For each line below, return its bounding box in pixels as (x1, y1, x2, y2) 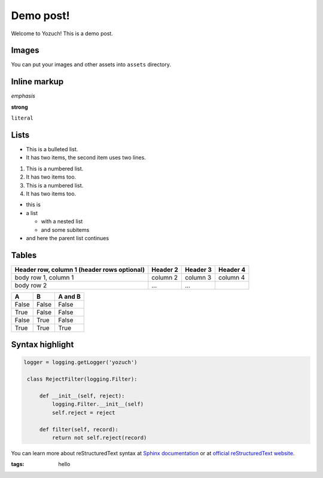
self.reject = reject (51, 409, 116, 416)
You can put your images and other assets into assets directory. (11, 61, 172, 68)
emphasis (11, 93, 35, 100)
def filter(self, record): (39, 426, 119, 433)
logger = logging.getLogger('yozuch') (23, 359, 138, 366)
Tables (11, 250, 37, 260)
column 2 (151, 273, 178, 281)
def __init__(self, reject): (39, 393, 125, 400)
